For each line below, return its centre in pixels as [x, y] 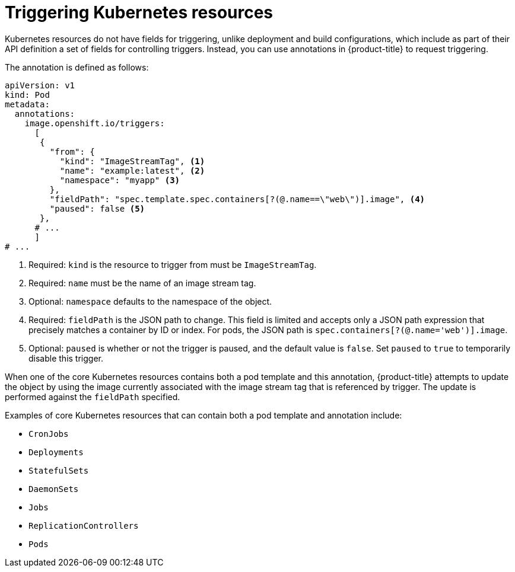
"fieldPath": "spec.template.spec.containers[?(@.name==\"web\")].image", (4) [237, 199]
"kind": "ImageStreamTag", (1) [132, 161]
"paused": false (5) [97, 208]
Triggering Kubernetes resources [139, 12]
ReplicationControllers [84, 525]
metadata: [27, 104]
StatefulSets [59, 470]
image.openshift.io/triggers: [95, 123]
